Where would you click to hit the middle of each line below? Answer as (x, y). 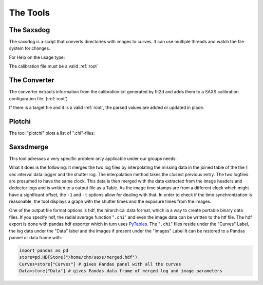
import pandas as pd (44, 251)
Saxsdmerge (29, 147)
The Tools (29, 13)
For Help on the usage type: (37, 57)
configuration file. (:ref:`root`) (38, 98)
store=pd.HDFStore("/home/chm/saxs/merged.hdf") (78, 257)
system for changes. (30, 48)
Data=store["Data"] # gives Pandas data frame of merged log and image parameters (121, 271)
